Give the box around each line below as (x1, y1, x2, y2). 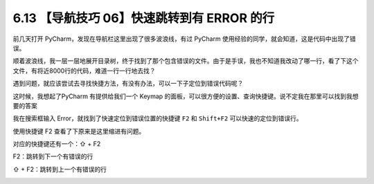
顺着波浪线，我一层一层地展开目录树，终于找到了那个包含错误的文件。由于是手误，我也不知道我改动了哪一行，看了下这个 (12, 57, 359, 65)
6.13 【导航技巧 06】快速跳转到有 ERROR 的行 (12, 10, 275, 26)
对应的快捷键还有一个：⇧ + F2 (12, 140, 101, 148)
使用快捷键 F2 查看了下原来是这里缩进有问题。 (12, 127, 145, 135)
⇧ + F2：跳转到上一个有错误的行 (12, 165, 107, 173)
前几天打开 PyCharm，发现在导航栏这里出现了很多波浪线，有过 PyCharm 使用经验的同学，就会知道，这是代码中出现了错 (12, 35, 356, 43)
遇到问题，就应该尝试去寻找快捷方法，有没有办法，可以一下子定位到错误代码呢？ (12, 80, 244, 88)
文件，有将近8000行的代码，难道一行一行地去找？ (12, 66, 156, 75)
